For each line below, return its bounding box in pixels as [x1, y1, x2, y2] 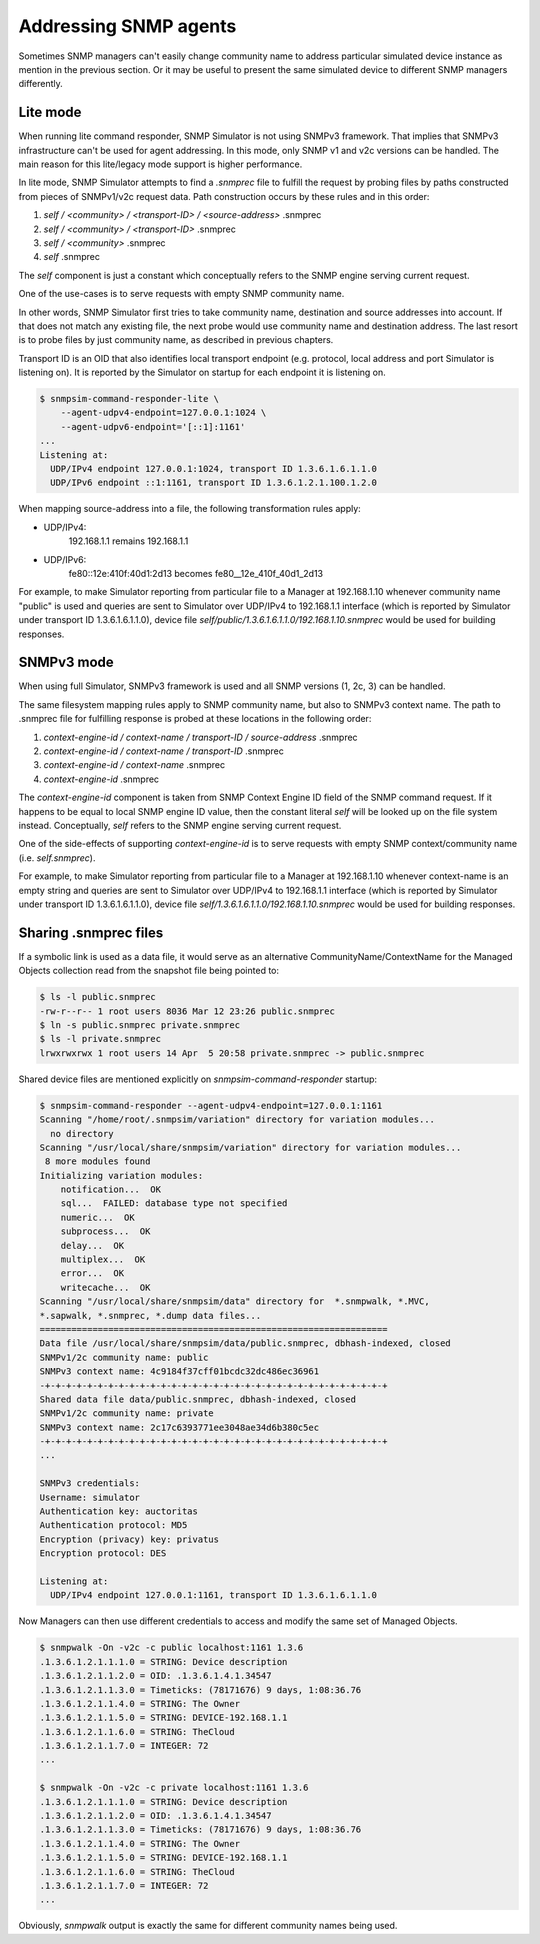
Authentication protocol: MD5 [39, 1520, 188, 1531]
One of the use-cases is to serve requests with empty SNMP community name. [18, 288, 345, 300]
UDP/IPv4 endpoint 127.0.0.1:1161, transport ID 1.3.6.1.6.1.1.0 [50, 1590, 378, 1601]
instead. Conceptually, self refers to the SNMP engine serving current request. [18, 819, 342, 831]
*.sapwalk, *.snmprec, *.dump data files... [39, 1310, 262, 1321]
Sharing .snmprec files [18, 924, 164, 941]
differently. [18, 78, 64, 90]
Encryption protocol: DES [39, 1548, 167, 1559]
